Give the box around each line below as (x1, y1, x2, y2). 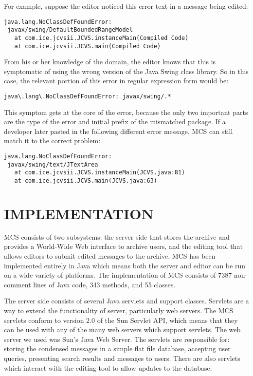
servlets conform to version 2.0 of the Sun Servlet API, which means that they (4, 315, 238, 325)
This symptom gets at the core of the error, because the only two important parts (4, 107, 248, 117)
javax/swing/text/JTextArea (7, 161, 98, 168)
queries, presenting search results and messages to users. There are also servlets (4, 353, 240, 363)
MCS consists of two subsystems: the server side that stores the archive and (4, 231, 230, 242)
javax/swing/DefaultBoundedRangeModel (7, 26, 133, 34)
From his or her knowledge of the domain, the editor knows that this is (4, 56, 216, 67)
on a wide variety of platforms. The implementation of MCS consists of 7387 (4, 270, 232, 280)
